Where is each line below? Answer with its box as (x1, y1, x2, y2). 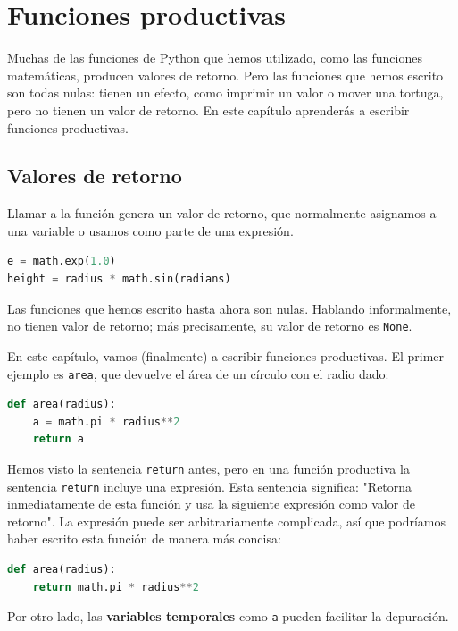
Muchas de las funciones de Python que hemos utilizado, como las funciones (7, 48, 422, 67)
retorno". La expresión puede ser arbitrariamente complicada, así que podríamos (7, 511, 446, 530)
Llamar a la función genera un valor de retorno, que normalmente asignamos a (7, 204, 437, 223)
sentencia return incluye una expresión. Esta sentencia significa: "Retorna (7, 476, 412, 495)
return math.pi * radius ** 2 (32, 580, 199, 593)
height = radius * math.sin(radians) (7, 273, 231, 286)
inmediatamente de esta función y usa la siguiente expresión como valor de (7, 494, 415, 513)
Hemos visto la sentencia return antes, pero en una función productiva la (7, 459, 410, 477)
